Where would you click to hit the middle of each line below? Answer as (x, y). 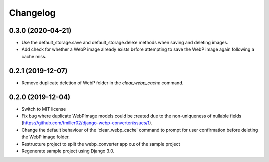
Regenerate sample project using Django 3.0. (68, 151)
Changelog (32, 13)
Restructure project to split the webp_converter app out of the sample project (101, 144)
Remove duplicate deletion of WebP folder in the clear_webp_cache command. (103, 83)
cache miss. (34, 56)
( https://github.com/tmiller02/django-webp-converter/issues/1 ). (87, 123)
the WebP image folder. (46, 137)
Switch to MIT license (44, 109)
